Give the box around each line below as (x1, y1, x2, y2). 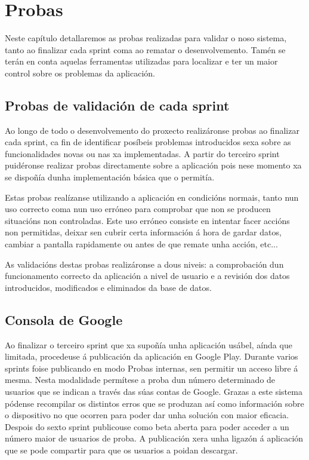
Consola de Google (5, 310, 123, 329)
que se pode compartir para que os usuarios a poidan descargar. (5, 443, 238, 456)
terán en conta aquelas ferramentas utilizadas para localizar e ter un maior (5, 55, 278, 68)
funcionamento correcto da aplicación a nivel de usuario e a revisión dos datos (5, 269, 290, 282)
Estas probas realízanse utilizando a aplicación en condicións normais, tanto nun (5, 191, 299, 203)
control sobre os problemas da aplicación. (5, 66, 155, 79)
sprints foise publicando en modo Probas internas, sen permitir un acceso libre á (5, 361, 298, 374)
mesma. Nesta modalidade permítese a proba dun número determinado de (5, 373, 276, 386)
